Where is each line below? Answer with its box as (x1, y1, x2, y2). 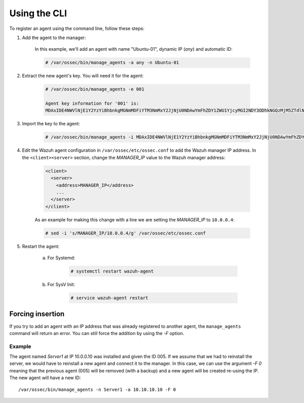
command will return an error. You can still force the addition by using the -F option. (9, 330, 184, 336)
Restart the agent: (22, 243, 60, 249)
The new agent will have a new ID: (9, 375, 81, 381)
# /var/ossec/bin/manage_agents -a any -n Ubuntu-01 (45, 60, 179, 65)
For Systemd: (47, 255, 75, 261)
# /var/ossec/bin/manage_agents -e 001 (45, 86, 144, 92)
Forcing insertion (9, 310, 65, 318)
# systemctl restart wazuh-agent (70, 268, 154, 274)
